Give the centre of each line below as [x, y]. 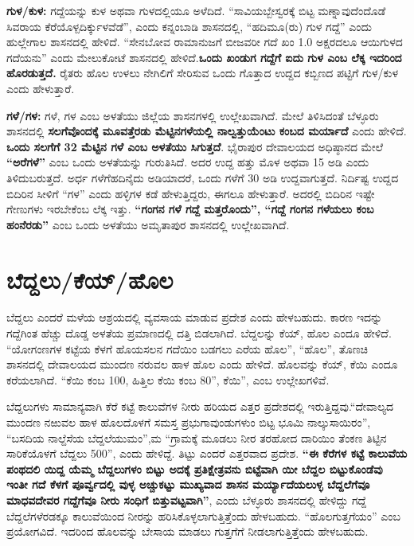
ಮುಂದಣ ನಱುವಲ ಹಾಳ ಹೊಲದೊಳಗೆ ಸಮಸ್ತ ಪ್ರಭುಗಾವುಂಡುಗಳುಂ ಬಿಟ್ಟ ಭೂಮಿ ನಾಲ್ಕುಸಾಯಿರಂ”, [189, 422]
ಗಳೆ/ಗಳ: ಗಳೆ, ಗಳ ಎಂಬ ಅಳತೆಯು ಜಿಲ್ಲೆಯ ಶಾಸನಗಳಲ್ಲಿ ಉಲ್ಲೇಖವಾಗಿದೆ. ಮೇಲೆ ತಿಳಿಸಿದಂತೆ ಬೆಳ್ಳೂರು [193, 115]
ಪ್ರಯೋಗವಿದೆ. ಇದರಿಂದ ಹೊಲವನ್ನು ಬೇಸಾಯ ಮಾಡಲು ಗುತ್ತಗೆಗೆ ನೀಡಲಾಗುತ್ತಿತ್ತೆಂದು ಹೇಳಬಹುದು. [187, 531]
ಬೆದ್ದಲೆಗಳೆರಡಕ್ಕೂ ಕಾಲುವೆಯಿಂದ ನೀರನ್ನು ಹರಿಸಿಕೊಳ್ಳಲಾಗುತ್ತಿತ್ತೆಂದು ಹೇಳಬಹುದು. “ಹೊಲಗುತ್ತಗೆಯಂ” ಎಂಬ [203, 515]
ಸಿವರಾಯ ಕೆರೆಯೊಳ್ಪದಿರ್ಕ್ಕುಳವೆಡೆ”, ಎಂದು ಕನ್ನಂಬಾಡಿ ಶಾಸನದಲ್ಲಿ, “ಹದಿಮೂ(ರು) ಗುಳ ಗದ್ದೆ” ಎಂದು [189, 26]
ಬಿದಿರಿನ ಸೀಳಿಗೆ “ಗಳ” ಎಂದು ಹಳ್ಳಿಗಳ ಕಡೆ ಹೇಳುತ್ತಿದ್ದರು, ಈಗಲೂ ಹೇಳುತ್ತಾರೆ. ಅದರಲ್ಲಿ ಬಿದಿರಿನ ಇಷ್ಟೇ [191, 193]
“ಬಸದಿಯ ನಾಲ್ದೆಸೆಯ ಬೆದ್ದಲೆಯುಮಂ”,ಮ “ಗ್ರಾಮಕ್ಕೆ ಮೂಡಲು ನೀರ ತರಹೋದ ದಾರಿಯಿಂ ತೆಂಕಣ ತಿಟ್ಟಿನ [197, 437]
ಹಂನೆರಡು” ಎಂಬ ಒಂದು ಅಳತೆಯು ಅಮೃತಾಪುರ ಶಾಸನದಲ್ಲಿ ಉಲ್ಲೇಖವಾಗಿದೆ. [148, 224]
